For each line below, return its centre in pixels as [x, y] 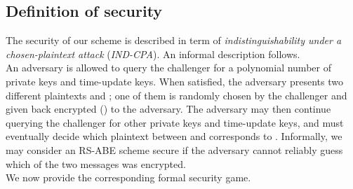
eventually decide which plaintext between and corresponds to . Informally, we [174, 136]
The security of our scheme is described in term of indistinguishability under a [174, 40]
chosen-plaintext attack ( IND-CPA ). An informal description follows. [153, 54]
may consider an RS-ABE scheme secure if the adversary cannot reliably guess [174, 149]
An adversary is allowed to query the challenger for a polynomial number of [168, 68]
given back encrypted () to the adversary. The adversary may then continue [168, 109]
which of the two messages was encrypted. [96, 163]
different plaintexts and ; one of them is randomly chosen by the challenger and [176, 95]
